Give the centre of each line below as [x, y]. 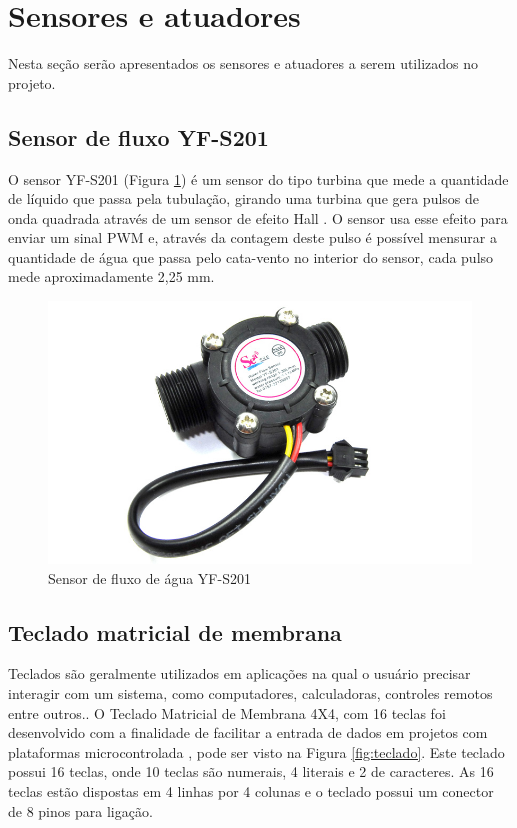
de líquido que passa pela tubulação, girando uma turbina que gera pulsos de [244, 198]
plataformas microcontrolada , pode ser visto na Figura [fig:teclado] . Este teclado [256, 751]
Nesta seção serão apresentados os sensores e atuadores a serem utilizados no [243, 63]
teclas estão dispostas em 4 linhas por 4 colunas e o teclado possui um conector [251, 790]
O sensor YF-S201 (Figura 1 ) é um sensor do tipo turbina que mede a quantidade [258, 178]
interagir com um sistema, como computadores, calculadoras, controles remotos [250, 692]
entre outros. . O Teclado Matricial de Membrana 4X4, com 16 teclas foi [227, 712]
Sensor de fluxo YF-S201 [138, 136]
